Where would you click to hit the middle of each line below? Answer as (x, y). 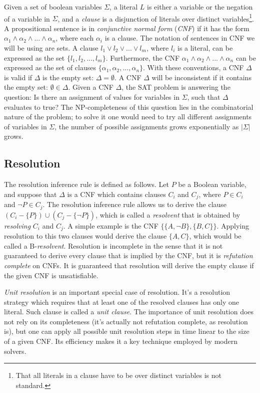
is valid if (18, 77)
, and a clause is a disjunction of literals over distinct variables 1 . (156, 18)
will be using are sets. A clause (51, 48)
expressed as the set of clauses (50, 67)
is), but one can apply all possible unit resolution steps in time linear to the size (127, 331)
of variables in (25, 126)
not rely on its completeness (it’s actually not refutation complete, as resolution (126, 321)
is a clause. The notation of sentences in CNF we (180, 38)
